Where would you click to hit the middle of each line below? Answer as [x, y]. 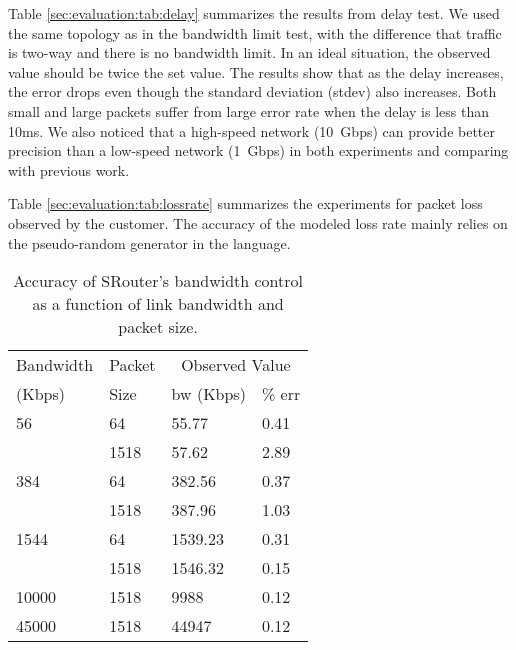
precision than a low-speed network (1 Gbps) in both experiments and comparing [258, 150]
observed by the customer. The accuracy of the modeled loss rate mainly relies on [258, 222]
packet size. [158, 327]
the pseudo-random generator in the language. [149, 242]
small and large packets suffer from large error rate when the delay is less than [248, 110]
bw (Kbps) [208, 394]
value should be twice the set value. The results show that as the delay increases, [256, 71]
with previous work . [69, 169]
